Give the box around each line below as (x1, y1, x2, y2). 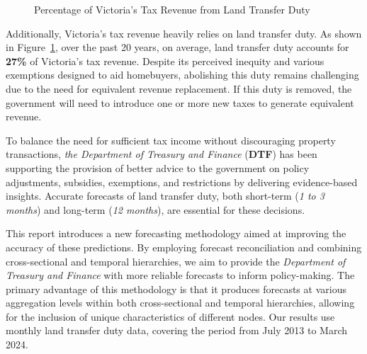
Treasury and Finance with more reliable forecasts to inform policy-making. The (6, 268, 355, 282)
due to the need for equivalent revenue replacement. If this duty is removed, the (6, 81, 352, 96)
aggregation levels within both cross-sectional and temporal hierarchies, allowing (6, 295, 355, 310)
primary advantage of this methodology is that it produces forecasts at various (6, 281, 346, 296)
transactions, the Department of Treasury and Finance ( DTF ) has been (6, 147, 317, 161)
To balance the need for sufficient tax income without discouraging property (6, 132, 336, 147)
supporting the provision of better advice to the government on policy (6, 160, 310, 175)
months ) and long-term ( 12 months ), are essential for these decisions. (6, 202, 305, 217)
